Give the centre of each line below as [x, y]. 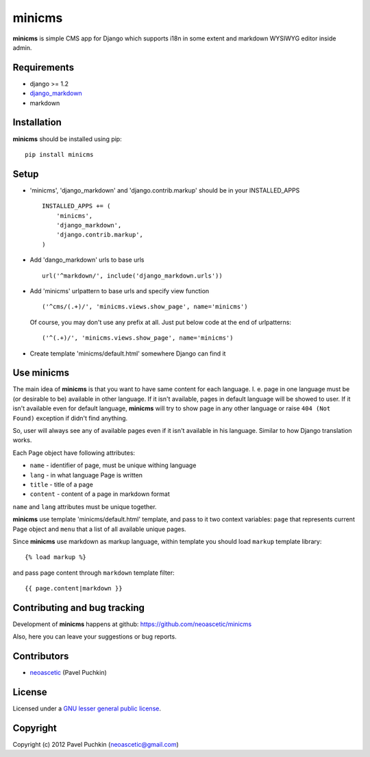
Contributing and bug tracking [79, 607]
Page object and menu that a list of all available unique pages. [99, 529]
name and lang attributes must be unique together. [85, 506]
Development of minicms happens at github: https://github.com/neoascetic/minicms [132, 624]
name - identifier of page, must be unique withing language [113, 465]
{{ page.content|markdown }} [74, 588]
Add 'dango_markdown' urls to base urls [87, 260]
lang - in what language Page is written [86, 475]
